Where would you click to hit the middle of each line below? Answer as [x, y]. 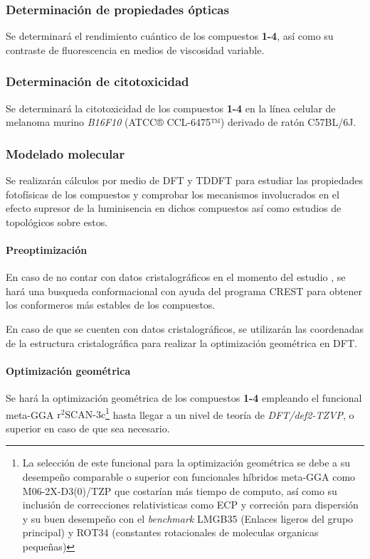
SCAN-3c [85, 416]
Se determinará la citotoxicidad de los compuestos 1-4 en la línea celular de [171, 108]
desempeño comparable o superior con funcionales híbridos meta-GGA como [189, 477]
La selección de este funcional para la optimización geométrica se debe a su [186, 463]
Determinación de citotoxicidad [97, 81]
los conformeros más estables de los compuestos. [111, 305]
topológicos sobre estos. [57, 222]
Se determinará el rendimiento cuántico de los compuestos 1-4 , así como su [170, 36]
